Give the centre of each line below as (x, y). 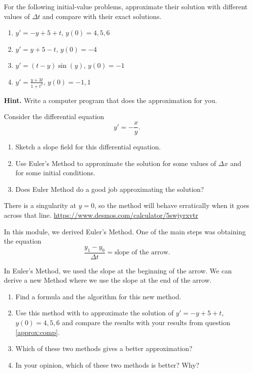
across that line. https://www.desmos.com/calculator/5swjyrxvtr (101, 215)
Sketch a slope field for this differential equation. (88, 147)
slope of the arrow (141, 253)
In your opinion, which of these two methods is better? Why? (107, 364)
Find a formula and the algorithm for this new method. (98, 296)
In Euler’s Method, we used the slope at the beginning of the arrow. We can (118, 270)
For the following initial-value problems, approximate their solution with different (126, 6)
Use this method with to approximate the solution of (95, 313)
